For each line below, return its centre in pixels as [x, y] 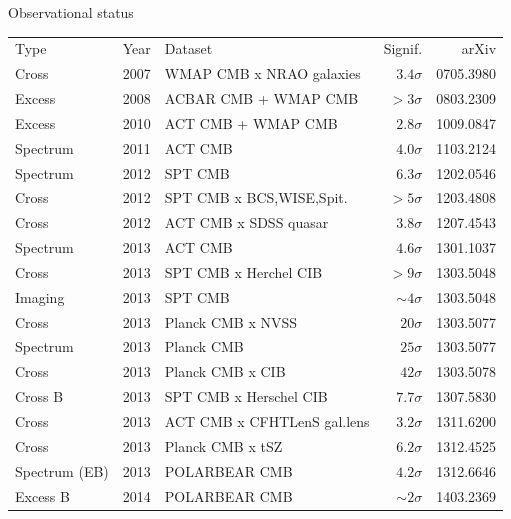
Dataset [188, 48]
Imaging [40, 296]
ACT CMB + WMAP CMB [251, 122]
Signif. [403, 48]
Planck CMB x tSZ [223, 445]
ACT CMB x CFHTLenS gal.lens [267, 421]
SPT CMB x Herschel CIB [246, 396]
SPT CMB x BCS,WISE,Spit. [256, 197]
